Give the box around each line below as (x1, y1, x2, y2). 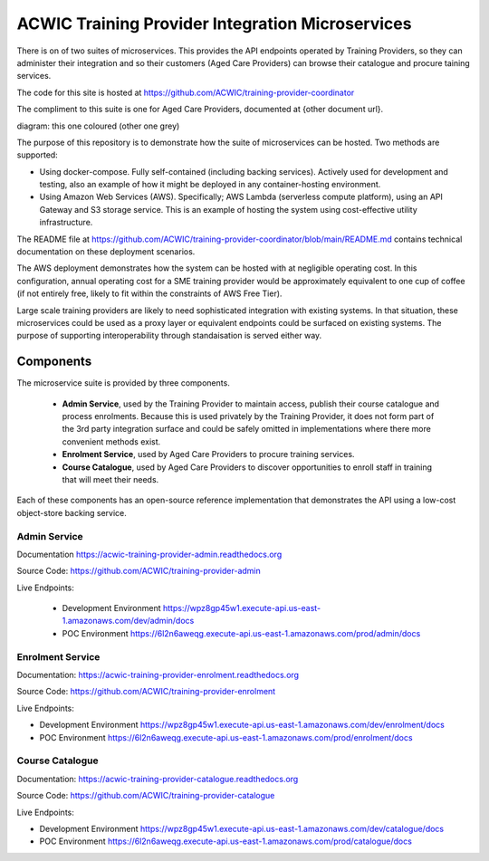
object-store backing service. (16, 507, 127, 518)
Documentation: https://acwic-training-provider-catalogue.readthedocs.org (16, 773, 299, 784)
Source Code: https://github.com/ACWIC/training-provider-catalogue (16, 790, 275, 801)
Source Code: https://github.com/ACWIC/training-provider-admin (16, 566, 262, 577)
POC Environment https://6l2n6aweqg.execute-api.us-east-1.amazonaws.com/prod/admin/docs (62, 627, 421, 638)
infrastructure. (39, 217, 93, 228)
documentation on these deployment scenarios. (16, 246, 196, 257)
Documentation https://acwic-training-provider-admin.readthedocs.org (16, 549, 283, 560)
